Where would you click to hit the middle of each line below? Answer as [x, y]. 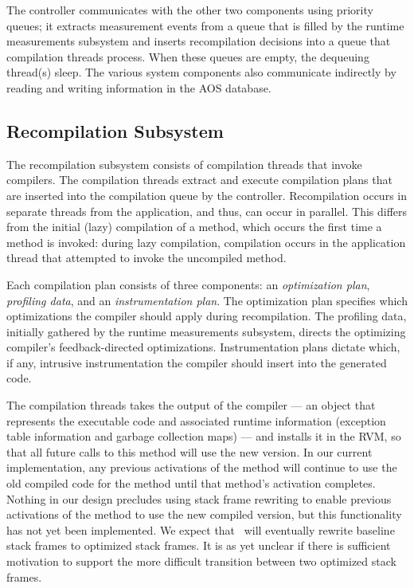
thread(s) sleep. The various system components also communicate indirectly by [201, 72]
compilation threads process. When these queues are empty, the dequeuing [188, 56]
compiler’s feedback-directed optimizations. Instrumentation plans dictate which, [203, 347]
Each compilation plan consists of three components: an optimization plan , [188, 284]
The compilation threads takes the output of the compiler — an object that [191, 405]
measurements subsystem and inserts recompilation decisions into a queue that [199, 41]
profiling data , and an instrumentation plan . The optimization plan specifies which [207, 300]
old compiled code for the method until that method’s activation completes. [191, 483]
